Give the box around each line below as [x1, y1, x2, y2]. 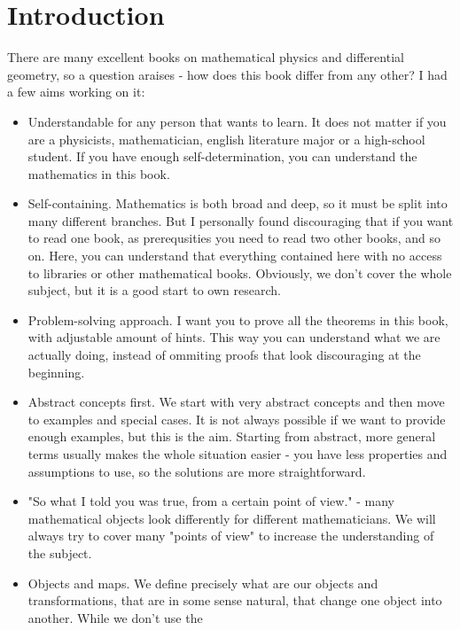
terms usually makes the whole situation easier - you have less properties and [27, 445, 448, 463]
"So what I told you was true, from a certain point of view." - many [27, 492, 394, 510]
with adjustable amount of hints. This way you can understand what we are [27, 328, 441, 346]
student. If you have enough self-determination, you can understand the [27, 147, 417, 166]
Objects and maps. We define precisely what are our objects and [27, 573, 378, 592]
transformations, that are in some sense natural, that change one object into [27, 591, 442, 610]
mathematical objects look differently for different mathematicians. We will [27, 509, 436, 527]
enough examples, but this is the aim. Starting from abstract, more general [27, 427, 436, 446]
